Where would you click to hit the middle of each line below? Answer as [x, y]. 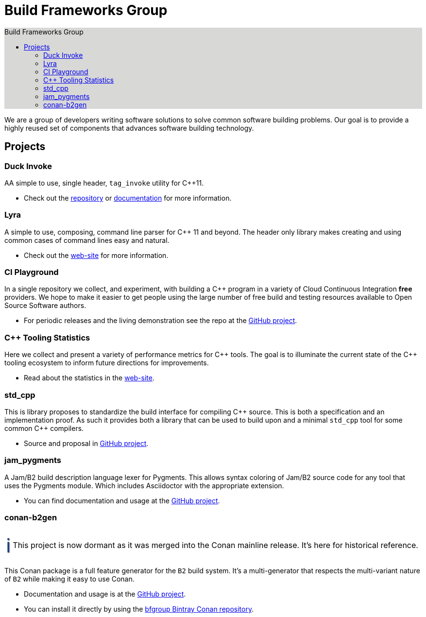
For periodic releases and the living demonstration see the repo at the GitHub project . [161, 321]
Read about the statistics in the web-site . [89, 378]
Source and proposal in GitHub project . [86, 443]
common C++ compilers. [44, 428]
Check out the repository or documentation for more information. [128, 198]
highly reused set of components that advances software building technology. [129, 128]
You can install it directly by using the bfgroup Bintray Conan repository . [139, 609]
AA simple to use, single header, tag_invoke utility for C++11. [104, 183]
